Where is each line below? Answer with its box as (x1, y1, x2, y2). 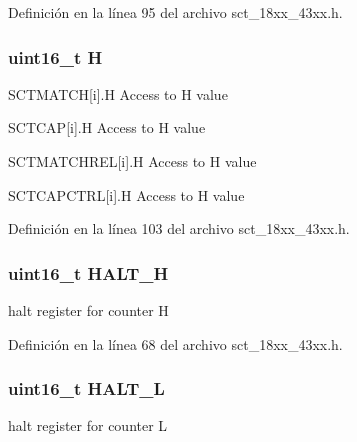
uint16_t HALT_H (8, 260, 169, 285)
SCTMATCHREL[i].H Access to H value (8, 151, 257, 171)
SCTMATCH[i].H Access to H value (8, 83, 228, 104)
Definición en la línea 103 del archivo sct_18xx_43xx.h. (8, 218, 350, 239)
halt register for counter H (8, 300, 169, 320)
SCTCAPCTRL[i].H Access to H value (8, 184, 245, 205)
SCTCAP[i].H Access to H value (8, 117, 206, 138)
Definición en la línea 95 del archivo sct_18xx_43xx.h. (8, 2, 343, 22)
